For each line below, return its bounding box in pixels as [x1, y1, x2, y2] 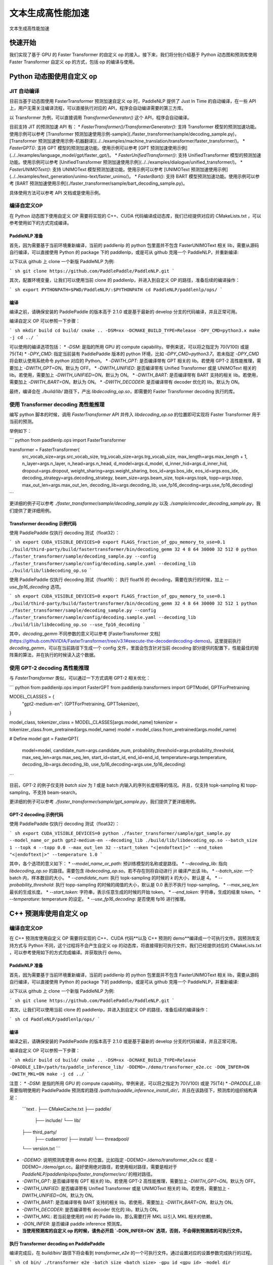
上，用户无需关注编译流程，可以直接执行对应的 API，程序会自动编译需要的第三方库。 [9, 105, 187, 111]
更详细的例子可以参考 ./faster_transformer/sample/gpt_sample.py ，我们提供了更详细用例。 [9, 798, 199, 805]
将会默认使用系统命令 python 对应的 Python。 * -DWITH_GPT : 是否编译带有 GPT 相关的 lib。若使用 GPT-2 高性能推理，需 [9, 358, 261, 364]
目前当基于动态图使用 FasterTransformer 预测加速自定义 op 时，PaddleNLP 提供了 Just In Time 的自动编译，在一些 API [9, 98, 256, 104]
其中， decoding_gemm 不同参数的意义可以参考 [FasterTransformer [9, 630, 149, 637]
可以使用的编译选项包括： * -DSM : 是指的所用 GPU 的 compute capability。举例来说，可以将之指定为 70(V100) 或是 [9, 344, 250, 350]
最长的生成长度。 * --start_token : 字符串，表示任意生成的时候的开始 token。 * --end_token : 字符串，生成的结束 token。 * [9, 889, 261, 895]
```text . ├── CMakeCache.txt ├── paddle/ [22, 1106, 111, 1112]
